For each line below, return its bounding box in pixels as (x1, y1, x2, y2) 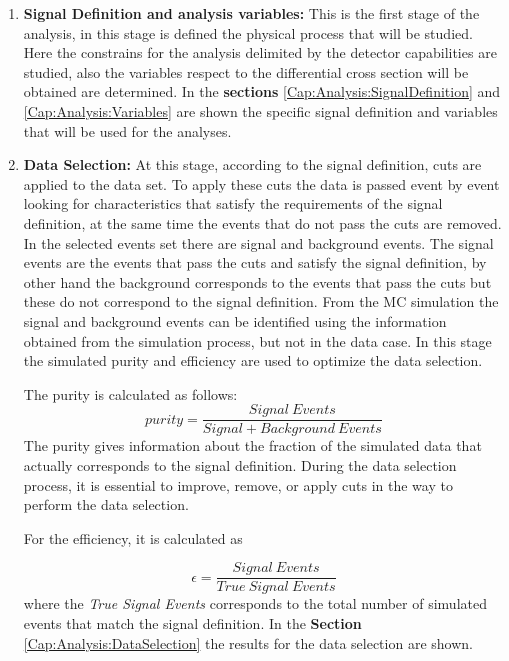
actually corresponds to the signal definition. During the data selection (23, 454, 457, 475)
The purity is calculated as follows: (23, 383, 238, 404)
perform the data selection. (23, 494, 189, 515)
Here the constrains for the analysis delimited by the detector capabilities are (23, 42, 497, 63)
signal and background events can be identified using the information (23, 310, 447, 331)
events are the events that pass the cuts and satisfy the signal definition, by (23, 252, 487, 273)
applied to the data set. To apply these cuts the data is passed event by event (23, 173, 500, 194)
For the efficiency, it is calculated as (23, 527, 243, 548)
